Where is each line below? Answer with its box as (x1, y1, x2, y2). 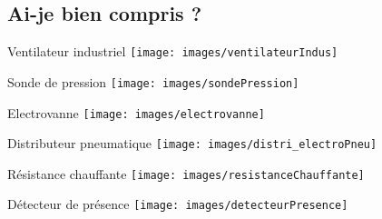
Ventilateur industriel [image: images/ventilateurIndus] (7, 42, 338, 61)
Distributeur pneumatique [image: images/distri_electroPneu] (7, 134, 377, 153)
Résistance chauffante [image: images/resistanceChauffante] (7, 164, 365, 183)
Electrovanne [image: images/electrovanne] (7, 103, 265, 122)
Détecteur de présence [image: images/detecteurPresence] (7, 194, 348, 214)
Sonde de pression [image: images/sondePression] (7, 72, 299, 91)
